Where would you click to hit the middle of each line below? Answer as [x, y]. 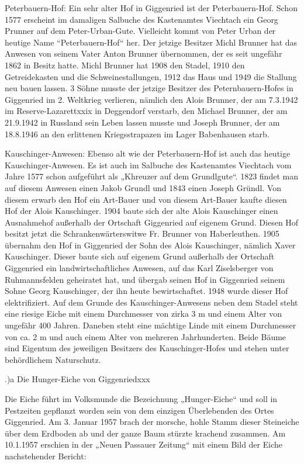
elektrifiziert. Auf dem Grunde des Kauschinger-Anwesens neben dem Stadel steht [151, 302]
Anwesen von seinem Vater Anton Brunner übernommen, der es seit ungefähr [144, 53]
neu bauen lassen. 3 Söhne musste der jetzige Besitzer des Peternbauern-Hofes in [149, 88]
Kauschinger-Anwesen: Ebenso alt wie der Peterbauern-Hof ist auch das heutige [148, 153]
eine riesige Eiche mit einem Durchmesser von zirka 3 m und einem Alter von [144, 314]
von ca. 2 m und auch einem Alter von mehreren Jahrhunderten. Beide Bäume [146, 336]
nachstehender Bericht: [46, 456]
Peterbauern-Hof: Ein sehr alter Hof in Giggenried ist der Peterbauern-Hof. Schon [151, 8]
